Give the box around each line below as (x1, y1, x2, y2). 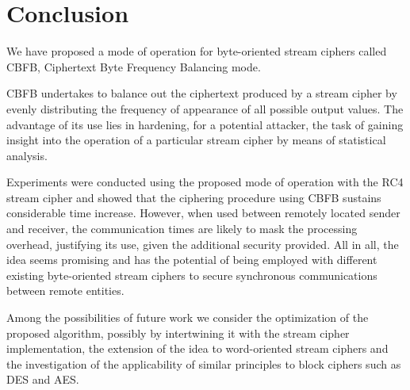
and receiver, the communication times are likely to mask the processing (6, 220, 358, 237)
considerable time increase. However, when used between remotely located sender (6, 205, 400, 221)
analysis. (6, 147, 48, 163)
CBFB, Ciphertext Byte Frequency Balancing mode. (6, 58, 261, 75)
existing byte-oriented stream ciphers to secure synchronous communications (6, 266, 377, 283)
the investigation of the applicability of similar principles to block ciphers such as (6, 355, 401, 372)
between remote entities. (6, 282, 125, 299)
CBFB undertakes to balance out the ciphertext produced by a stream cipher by (6, 85, 397, 101)
